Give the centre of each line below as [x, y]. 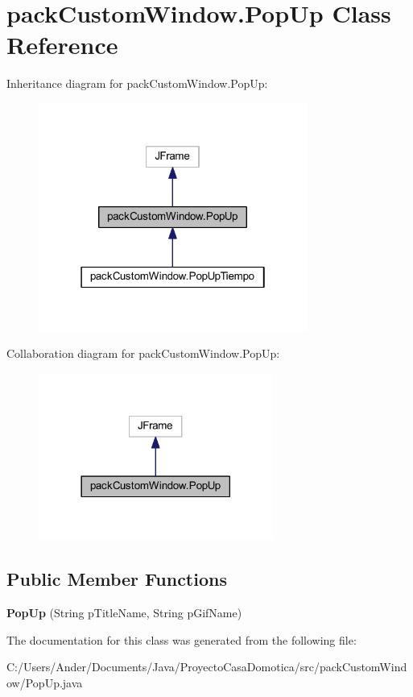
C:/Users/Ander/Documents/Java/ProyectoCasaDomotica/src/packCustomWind [207, 667]
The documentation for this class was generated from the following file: [182, 639]
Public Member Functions [117, 579]
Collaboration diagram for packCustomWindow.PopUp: [143, 353]
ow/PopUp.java [45, 683]
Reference [62, 45]
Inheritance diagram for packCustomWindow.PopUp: [137, 83]
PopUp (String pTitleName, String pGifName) [124, 613]
